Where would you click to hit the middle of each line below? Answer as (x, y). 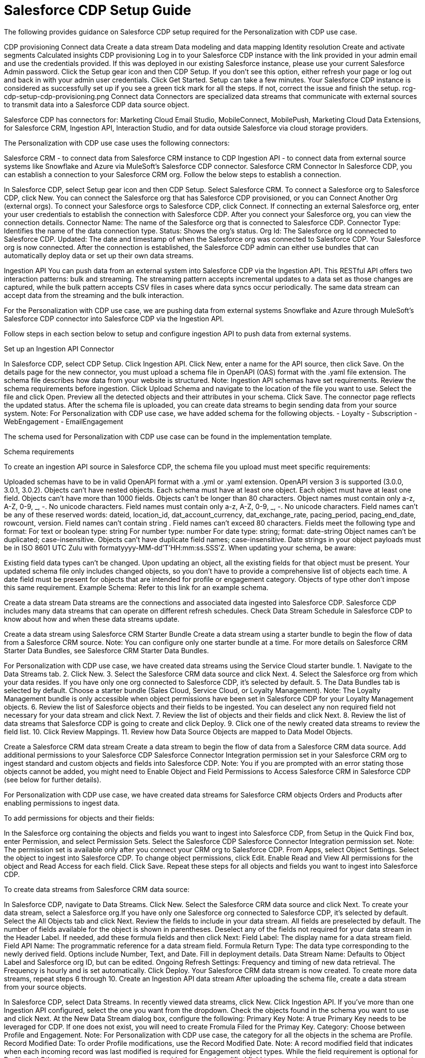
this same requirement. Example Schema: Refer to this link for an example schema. (136, 587)
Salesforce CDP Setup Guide (98, 10)
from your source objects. (45, 987)
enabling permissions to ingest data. (62, 803)
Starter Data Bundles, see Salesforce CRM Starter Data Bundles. (106, 650)
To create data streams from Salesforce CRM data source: (97, 889)
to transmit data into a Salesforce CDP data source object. (97, 104)
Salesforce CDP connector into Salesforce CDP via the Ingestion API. (114, 318)
